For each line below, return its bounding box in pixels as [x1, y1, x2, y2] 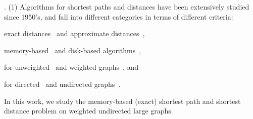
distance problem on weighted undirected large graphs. [4, 105, 173, 116]
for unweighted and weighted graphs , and [4, 62, 139, 72]
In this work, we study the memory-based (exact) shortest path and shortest [4, 95, 241, 106]
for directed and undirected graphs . [4, 78, 121, 89]
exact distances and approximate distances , [4, 28, 145, 39]
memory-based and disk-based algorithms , [4, 45, 141, 55]
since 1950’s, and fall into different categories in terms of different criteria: [4, 11, 233, 22]
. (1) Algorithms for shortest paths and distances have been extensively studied [4, 2, 249, 12]
